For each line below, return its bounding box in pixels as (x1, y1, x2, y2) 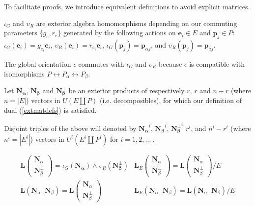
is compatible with (189, 58, 245, 69)
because (159, 58, 182, 69)
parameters (4, 27, 37, 38)
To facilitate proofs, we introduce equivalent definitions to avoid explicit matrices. (4, 1, 250, 11)
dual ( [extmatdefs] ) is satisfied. (4, 105, 97, 115)
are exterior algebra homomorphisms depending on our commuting (36, 18, 237, 28)
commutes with (78, 58, 124, 69)
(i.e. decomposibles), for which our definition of (100, 95, 242, 105)
